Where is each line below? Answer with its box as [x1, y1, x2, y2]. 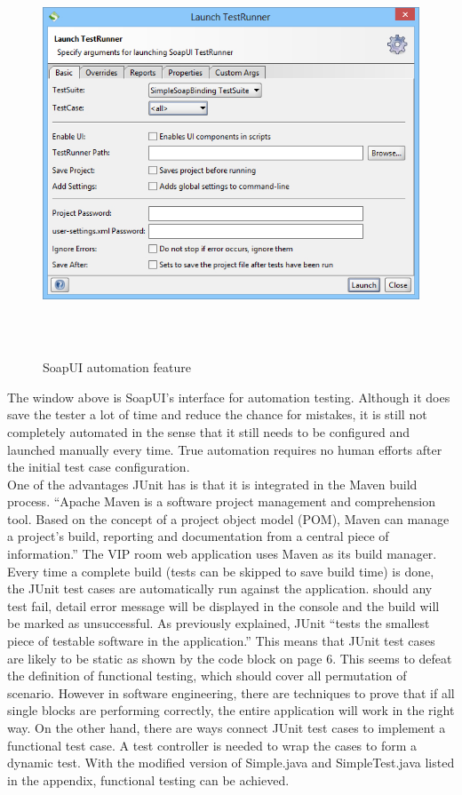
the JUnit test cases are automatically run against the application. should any [7, 579, 433, 598]
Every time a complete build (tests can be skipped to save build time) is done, [7, 561, 434, 580]
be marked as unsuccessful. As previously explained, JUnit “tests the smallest [7, 614, 430, 632]
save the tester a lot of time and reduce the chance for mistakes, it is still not [7, 405, 427, 424]
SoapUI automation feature [43, 358, 191, 377]
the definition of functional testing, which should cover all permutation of [7, 666, 407, 685]
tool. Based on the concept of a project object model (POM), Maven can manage [7, 509, 450, 528]
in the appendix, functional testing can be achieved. [7, 770, 290, 789]
